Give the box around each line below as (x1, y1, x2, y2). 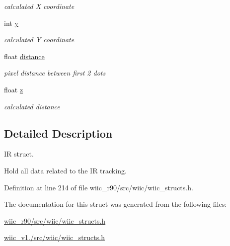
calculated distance (4, 101, 60, 111)
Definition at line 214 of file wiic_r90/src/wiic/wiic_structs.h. (4, 182, 193, 192)
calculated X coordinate (4, 1, 75, 11)
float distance (4, 51, 45, 61)
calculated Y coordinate (4, 34, 75, 45)
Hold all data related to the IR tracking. (4, 165, 127, 175)
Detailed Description (4, 125, 113, 141)
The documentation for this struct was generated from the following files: (4, 199, 227, 209)
